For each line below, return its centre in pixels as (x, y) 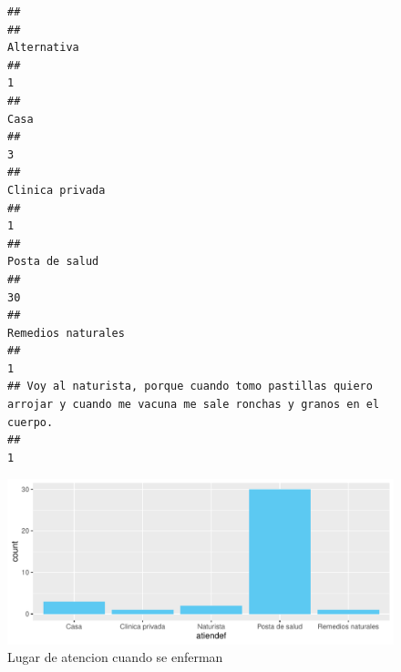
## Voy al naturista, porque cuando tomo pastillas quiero (190, 387)
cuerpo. (31, 422)
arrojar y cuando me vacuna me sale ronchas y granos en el (194, 405)
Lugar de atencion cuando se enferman (115, 657)
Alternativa (43, 48)
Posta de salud (53, 262)
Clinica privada (57, 190)
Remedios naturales (66, 333)
